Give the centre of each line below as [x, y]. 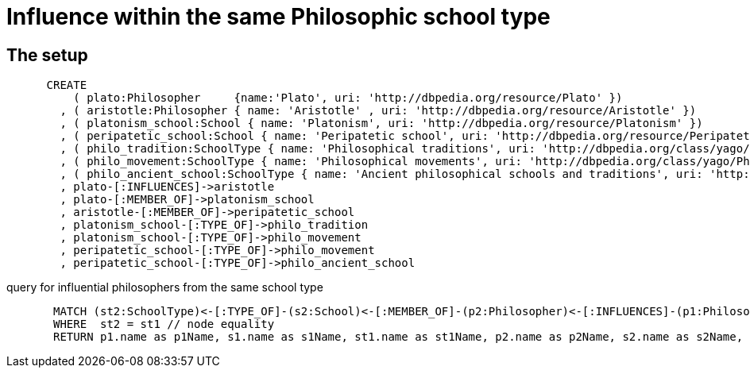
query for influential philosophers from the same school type [165, 287]
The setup [47, 55]
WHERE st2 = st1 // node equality [164, 324]
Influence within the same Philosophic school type [278, 17]
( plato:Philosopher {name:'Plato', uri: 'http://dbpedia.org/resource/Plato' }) [348, 98]
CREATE [67, 85]
